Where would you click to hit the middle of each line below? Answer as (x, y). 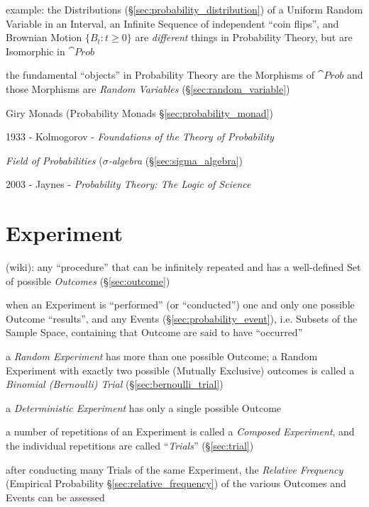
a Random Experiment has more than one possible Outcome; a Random (162, 356)
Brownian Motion (44, 37)
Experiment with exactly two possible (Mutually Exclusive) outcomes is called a (180, 370)
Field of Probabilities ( (54, 160)
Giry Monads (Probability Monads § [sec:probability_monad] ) (139, 112)
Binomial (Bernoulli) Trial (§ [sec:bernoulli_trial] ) (115, 384)
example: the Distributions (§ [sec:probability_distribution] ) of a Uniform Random (184, 9)
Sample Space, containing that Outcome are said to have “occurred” (154, 332)
